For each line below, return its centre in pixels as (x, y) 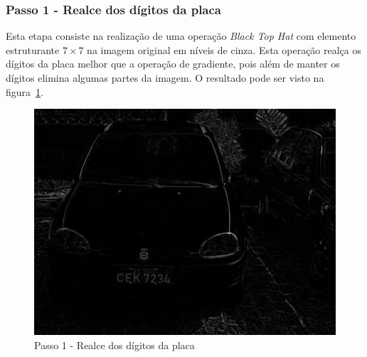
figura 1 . (25, 91)
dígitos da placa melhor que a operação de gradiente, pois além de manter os (173, 64)
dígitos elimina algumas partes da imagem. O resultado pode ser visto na (165, 78)
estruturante (33, 49)
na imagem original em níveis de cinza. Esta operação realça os (224, 49)
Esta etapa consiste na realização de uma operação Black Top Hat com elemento (181, 36)
